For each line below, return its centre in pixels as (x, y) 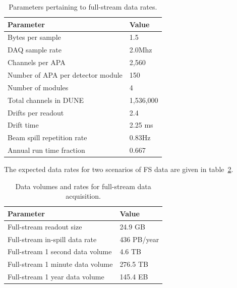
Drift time (23, 125)
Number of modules (38, 87)
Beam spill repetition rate (47, 137)
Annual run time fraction (46, 150)
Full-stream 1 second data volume (60, 251)
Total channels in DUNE (46, 100)
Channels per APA (37, 62)
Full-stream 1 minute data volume (60, 264)
